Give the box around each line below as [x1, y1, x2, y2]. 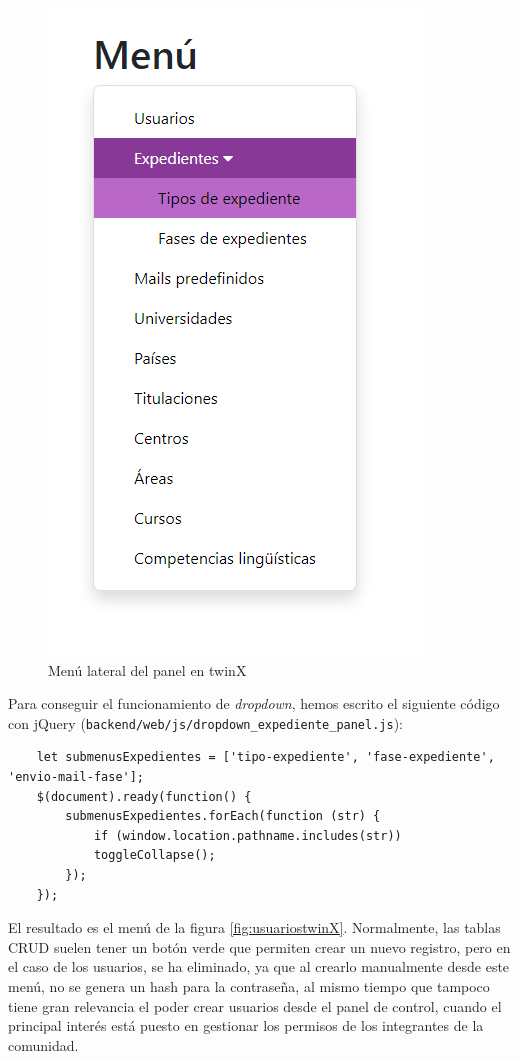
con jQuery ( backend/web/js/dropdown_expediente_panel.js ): [8, 712, 403, 733]
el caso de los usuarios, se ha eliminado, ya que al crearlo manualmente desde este [8, 956, 510, 977]
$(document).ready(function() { [36, 789, 252, 804]
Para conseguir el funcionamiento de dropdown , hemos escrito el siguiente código [8, 693, 500, 714]
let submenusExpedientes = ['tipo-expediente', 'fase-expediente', [36, 750, 495, 765]
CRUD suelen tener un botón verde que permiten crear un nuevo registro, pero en [8, 936, 511, 957]
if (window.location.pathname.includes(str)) [93, 828, 402, 843]
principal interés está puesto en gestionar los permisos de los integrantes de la [8, 1015, 484, 1036]
